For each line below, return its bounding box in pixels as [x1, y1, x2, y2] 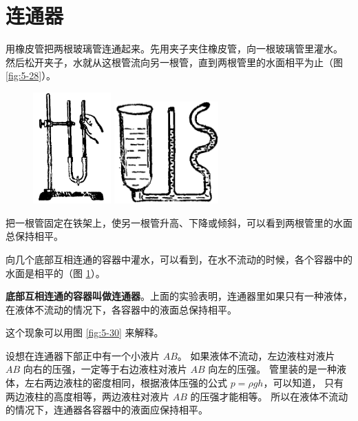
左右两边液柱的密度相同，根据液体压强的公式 [24, 376, 227, 390]
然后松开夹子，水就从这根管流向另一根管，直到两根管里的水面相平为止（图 [6, 54, 343, 69]
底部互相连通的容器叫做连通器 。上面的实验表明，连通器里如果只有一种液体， [6, 289, 352, 303]
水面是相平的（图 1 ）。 [6, 265, 105, 280]
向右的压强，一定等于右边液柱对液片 [23, 362, 187, 376]
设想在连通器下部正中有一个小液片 [6, 348, 160, 362]
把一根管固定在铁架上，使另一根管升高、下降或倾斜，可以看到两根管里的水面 [6, 215, 352, 229]
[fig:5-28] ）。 [6, 68, 56, 83]
